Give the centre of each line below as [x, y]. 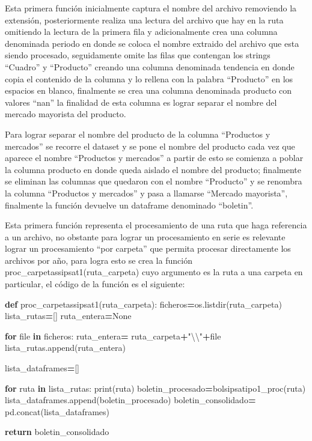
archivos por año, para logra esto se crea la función [99, 260]
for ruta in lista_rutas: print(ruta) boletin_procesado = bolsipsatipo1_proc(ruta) [155, 388]
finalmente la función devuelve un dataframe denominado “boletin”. [129, 205]
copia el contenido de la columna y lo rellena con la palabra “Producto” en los [149, 78]
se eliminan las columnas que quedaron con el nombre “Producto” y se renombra [154, 181]
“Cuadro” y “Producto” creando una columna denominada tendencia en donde [150, 66]
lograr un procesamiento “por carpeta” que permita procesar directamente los [148, 248]
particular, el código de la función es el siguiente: [95, 284]
